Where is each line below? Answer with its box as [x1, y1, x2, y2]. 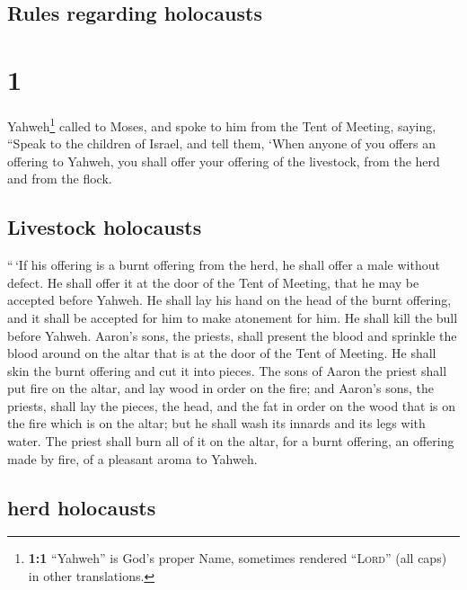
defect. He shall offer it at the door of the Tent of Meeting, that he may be [7, 273, 419, 291]
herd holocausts [7, 493, 156, 521]
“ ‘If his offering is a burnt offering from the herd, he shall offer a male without [7, 255, 440, 274]
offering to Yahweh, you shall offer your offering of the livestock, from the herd [7, 151, 440, 170]
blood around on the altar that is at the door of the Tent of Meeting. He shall [7, 344, 436, 362]
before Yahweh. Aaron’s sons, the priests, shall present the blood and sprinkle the [7, 326, 457, 344]
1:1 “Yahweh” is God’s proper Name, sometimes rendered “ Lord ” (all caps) [28, 549, 447, 568]
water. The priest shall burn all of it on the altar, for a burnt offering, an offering [7, 432, 454, 451]
